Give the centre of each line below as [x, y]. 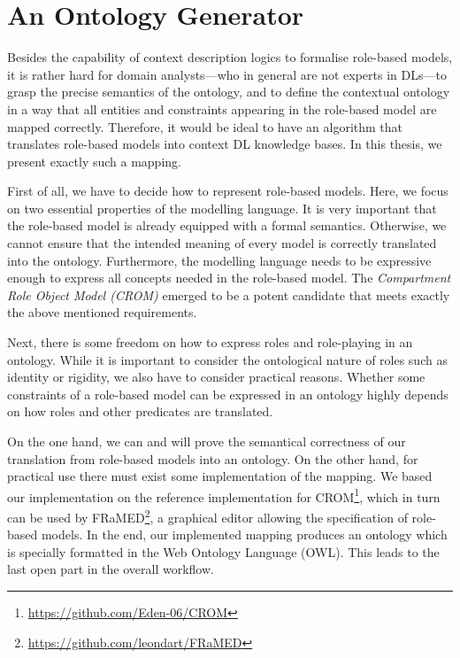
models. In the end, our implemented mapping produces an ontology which [244, 534]
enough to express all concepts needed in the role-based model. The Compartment [229, 278]
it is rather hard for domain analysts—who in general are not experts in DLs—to [227, 74]
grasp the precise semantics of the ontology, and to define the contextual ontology [229, 92]
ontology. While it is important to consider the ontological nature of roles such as [227, 359]
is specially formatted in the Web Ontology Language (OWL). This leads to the [223, 551]
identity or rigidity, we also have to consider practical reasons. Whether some [216, 377]
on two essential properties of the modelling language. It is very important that [222, 208]
